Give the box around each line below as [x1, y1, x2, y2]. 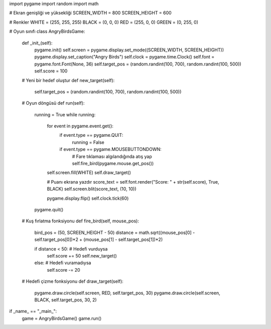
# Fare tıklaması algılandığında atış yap [72, 153, 153, 159]
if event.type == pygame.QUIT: [59, 132, 123, 138]
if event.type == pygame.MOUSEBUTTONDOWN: [59, 146, 162, 152]
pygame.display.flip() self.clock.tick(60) [47, 195, 129, 201]
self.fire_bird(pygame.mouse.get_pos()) [72, 160, 154, 167]
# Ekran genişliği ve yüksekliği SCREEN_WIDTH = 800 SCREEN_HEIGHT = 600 [9, 10, 172, 16]
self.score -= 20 [47, 267, 80, 273]
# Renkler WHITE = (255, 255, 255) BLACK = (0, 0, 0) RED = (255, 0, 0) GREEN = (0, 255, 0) [9, 19, 198, 25]
